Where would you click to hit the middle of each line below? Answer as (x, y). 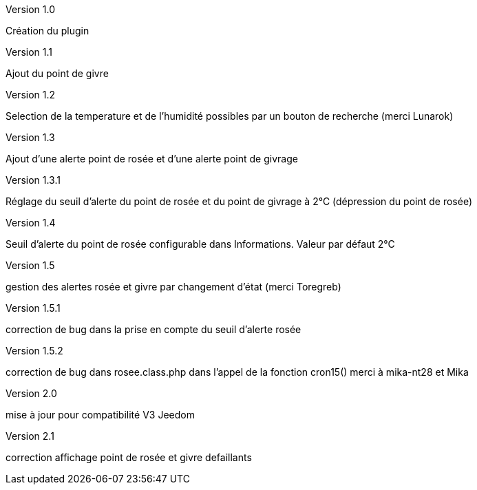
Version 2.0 (31, 393)
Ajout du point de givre (57, 73)
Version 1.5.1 (33, 308)
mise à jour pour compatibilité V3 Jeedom (100, 415)
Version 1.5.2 (34, 351)
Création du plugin (47, 31)
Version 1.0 (30, 9)
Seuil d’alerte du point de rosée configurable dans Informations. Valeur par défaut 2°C (200, 244)
